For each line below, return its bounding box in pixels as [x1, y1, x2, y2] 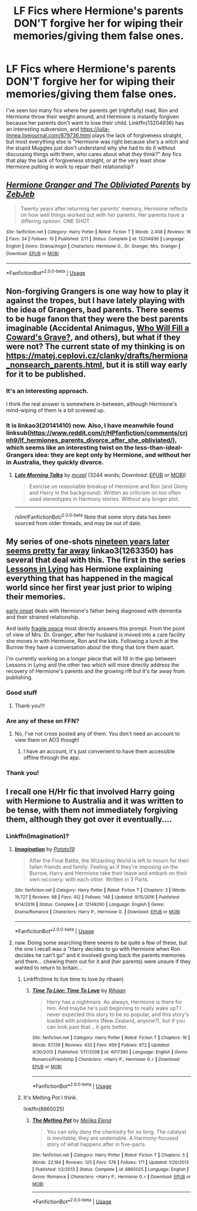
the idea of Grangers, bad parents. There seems [6, 305, 185, 315]
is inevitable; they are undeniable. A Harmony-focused [46, 1134, 179, 1142]
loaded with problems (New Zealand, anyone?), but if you [46, 1017, 186, 1024]
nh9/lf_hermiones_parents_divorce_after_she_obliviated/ [6, 436, 173, 444]
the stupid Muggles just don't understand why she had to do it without [6, 144, 176, 151]
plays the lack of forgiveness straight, [91, 131, 183, 139]
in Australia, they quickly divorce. [6, 458, 104, 466]
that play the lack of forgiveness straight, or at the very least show [6, 157, 166, 164]
